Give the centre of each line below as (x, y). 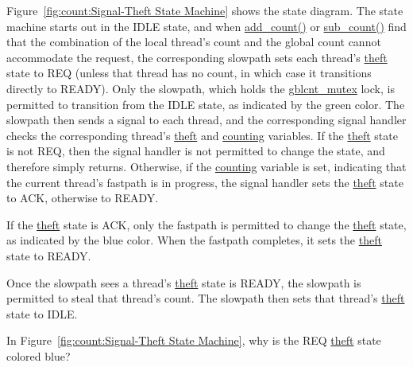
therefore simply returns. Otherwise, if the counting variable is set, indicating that (206, 166)
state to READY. (49, 255)
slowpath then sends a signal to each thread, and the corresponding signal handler (206, 120)
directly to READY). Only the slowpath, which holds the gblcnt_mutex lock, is (201, 88)
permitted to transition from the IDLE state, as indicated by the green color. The (206, 104)
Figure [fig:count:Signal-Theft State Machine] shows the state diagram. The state (205, 10)
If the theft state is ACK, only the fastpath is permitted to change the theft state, (206, 224)
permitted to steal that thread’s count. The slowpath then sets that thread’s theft (206, 298)
